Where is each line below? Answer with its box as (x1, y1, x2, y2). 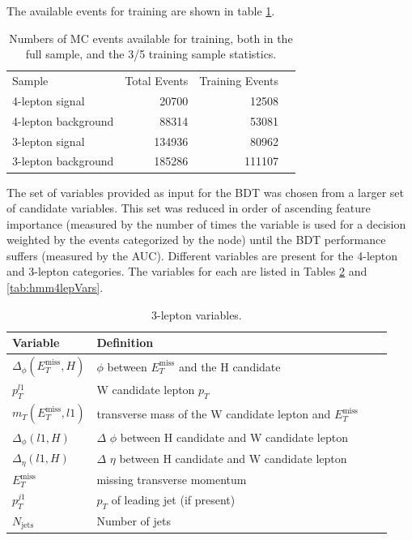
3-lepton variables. (151, 306, 242, 323)
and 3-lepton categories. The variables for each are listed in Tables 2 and (6, 263, 367, 280)
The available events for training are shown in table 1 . (6, 2, 275, 19)
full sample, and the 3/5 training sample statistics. (25, 45, 277, 62)
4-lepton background (12, 112, 114, 129)
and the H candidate (178, 358, 281, 375)
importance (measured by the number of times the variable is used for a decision (6, 215, 406, 232)
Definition (96, 334, 154, 351)
